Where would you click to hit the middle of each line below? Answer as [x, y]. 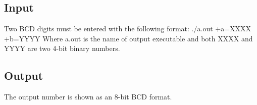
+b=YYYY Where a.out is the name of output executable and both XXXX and [128, 38]
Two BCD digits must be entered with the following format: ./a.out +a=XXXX [128, 29]
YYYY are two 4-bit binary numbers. [62, 48]
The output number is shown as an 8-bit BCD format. [88, 97]
